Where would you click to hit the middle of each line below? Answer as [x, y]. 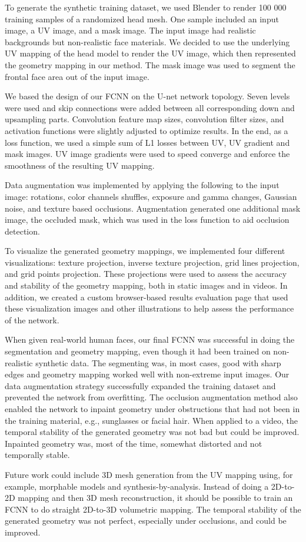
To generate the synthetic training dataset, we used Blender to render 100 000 [146, 7]
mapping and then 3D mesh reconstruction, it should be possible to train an [155, 498]
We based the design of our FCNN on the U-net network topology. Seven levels [147, 96]
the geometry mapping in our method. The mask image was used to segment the [150, 64]
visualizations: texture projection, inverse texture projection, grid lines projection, [152, 262]
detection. [22, 231]
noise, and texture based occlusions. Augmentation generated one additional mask [153, 208]
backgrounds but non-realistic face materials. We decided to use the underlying [147, 41]
